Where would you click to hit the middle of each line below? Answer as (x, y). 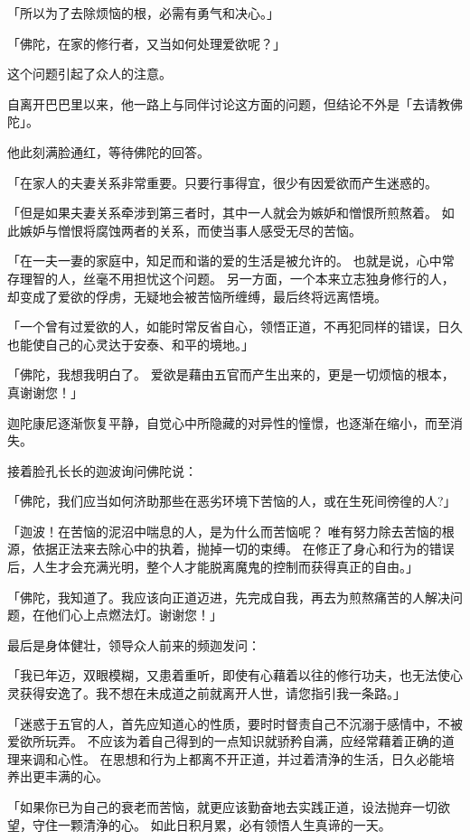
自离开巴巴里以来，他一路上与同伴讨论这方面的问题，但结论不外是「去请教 (229, 103)
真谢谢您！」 (45, 392)
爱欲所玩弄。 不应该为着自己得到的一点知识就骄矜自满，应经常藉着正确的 (225, 741)
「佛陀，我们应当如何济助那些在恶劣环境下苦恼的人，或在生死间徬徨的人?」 (232, 501)
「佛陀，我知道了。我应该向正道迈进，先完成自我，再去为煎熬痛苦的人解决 (229, 597)
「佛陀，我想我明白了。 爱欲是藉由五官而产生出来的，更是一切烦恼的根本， (231, 374)
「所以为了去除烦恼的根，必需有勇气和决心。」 (143, 13)
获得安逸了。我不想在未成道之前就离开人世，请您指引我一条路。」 (212, 693)
